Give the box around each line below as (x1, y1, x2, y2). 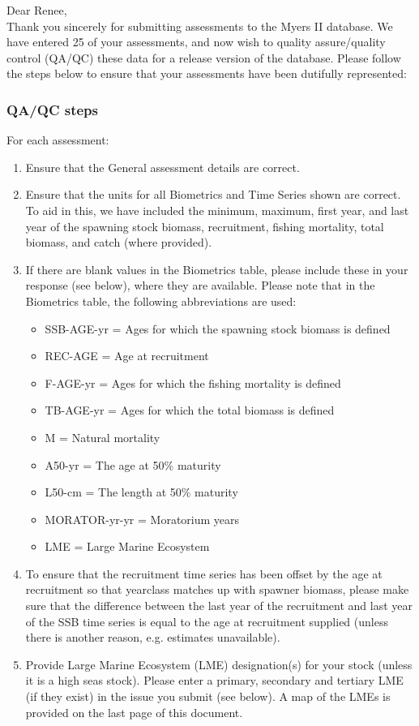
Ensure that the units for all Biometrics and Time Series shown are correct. (25, 186, 401, 203)
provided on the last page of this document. (25, 703, 243, 720)
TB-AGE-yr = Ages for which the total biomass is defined (45, 402, 335, 419)
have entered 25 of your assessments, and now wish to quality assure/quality (6, 33, 386, 50)
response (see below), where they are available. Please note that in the (25, 277, 375, 294)
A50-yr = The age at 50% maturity (45, 456, 221, 473)
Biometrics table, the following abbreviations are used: (25, 292, 297, 309)
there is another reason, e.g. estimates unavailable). (25, 629, 280, 646)
